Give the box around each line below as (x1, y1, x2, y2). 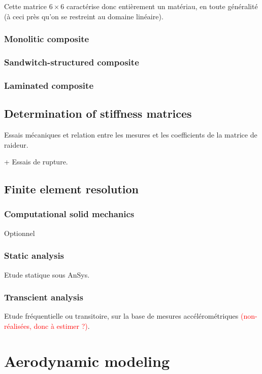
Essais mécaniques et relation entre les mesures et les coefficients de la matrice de (4, 129, 257, 140)
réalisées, (4, 320, 31, 331)
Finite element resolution (4, 181, 139, 197)
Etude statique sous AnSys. (4, 269, 90, 280)
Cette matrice (4, 1, 47, 11)
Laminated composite (4, 79, 94, 91)
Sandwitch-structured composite (4, 55, 139, 68)
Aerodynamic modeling (4, 350, 170, 371)
